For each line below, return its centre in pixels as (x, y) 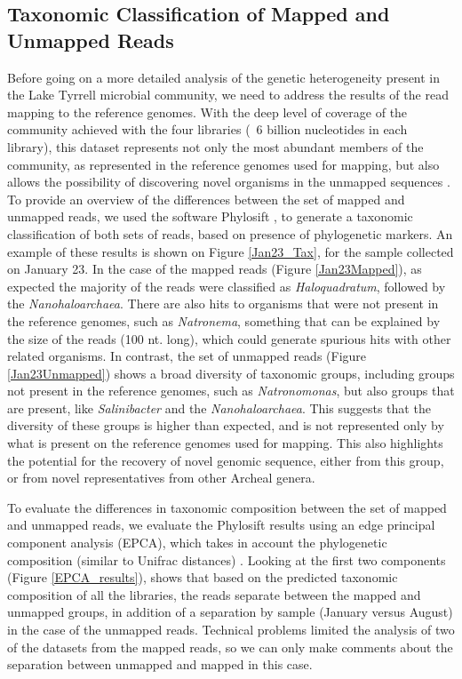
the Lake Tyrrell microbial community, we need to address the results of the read (228, 95)
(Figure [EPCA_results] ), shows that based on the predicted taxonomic (203, 577)
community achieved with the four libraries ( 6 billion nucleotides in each (207, 129)
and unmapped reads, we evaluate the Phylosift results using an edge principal (221, 525)
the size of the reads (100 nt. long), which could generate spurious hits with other (229, 338)
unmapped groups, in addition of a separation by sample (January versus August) (230, 612)
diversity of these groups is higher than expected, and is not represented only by (226, 425)
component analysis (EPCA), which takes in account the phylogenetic (197, 543)
